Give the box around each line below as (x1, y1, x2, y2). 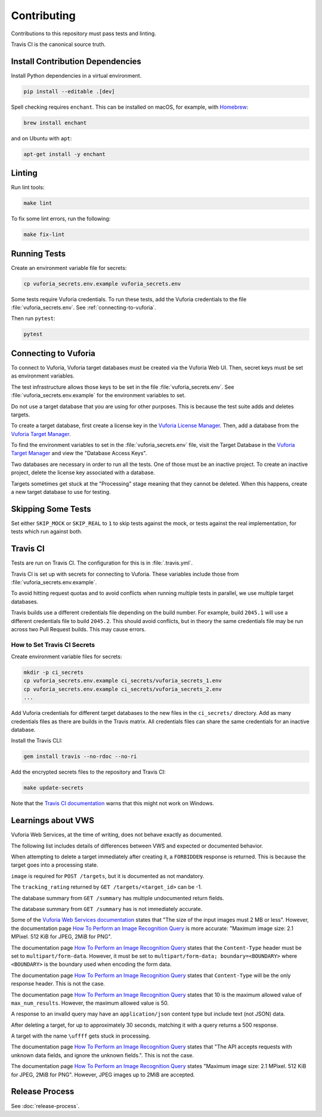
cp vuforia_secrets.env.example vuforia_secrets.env (23, 280, 181, 287)
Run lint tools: (11, 184, 45, 191)
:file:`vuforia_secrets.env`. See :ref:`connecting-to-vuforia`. (11, 304, 156, 311)
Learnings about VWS (11, 815, 95, 826)
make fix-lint (23, 231, 65, 238)
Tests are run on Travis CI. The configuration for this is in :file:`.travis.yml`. (11, 559, 193, 567)
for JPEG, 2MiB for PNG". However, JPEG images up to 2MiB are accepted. (11, 1071, 195, 1078)
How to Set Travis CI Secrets (11, 640, 95, 649)
